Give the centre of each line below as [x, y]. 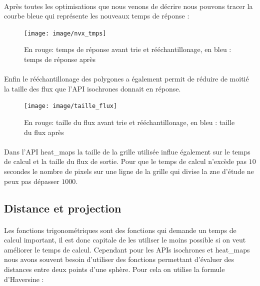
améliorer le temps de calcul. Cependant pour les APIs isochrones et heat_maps [127, 249]
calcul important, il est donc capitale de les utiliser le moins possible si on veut [125, 240]
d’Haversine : [24, 279]
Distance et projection [63, 208]
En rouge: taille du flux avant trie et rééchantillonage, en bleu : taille [129, 122]
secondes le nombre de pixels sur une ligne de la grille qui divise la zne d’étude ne [129, 171]
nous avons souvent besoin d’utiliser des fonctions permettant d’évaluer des [119, 259]
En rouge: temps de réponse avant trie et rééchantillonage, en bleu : [128, 49]
